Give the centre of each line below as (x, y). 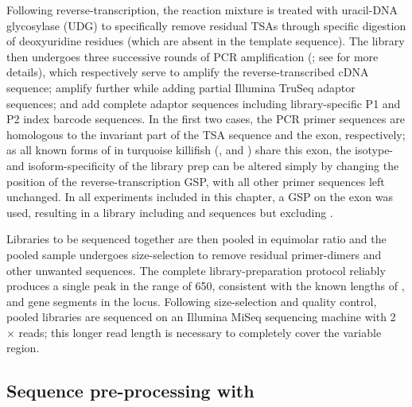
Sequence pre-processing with (130, 391)
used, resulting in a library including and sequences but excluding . (170, 212)
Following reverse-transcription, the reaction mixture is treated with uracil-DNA (202, 10)
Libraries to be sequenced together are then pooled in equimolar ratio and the (196, 239)
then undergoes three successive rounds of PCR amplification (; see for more (192, 56)
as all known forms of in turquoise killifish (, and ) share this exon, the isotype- (200, 150)
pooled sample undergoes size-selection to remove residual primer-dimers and (194, 254)
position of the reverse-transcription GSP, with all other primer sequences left (196, 181)
